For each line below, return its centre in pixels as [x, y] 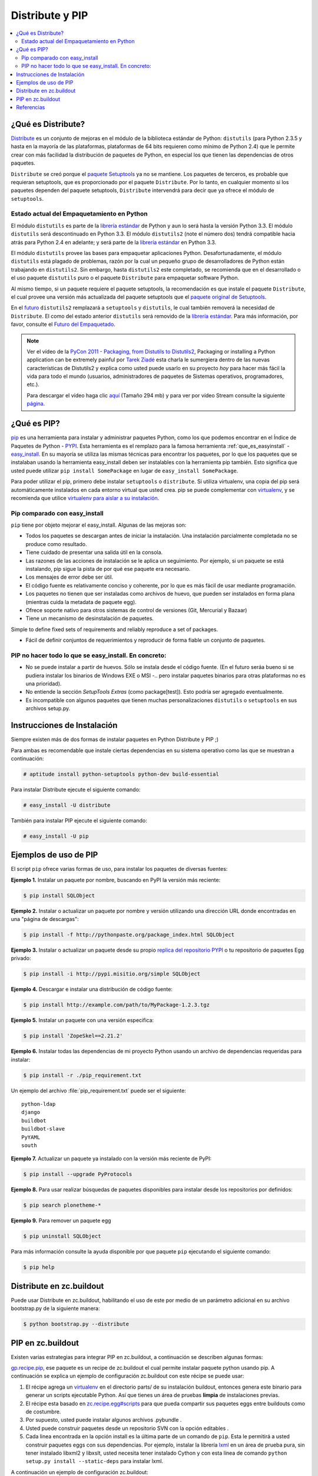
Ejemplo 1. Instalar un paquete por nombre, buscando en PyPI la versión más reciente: [116, 880]
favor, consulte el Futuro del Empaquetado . [63, 324]
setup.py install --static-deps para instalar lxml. [95, 1461]
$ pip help [39, 1267]
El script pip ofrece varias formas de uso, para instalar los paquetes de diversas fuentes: [119, 869]
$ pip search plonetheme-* [62, 1205]
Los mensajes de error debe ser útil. [69, 577]
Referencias [31, 107]
